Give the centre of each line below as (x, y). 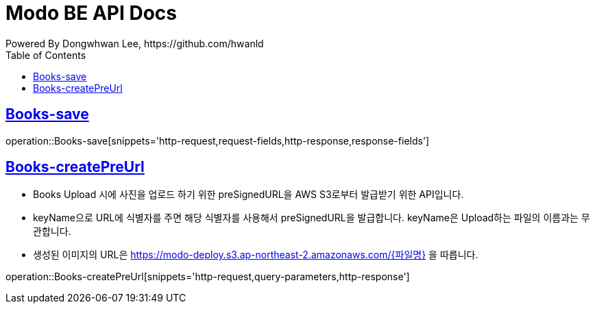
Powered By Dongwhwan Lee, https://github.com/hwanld (135, 43)
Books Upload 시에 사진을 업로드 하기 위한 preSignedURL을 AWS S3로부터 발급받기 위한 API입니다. (248, 195)
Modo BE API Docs (91, 13)
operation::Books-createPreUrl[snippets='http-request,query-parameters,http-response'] (208, 277)
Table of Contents (46, 55)
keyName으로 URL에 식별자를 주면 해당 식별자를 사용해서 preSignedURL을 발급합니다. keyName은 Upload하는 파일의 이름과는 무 (312, 218)
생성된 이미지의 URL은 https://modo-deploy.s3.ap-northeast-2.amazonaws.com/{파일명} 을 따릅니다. (256, 255)
